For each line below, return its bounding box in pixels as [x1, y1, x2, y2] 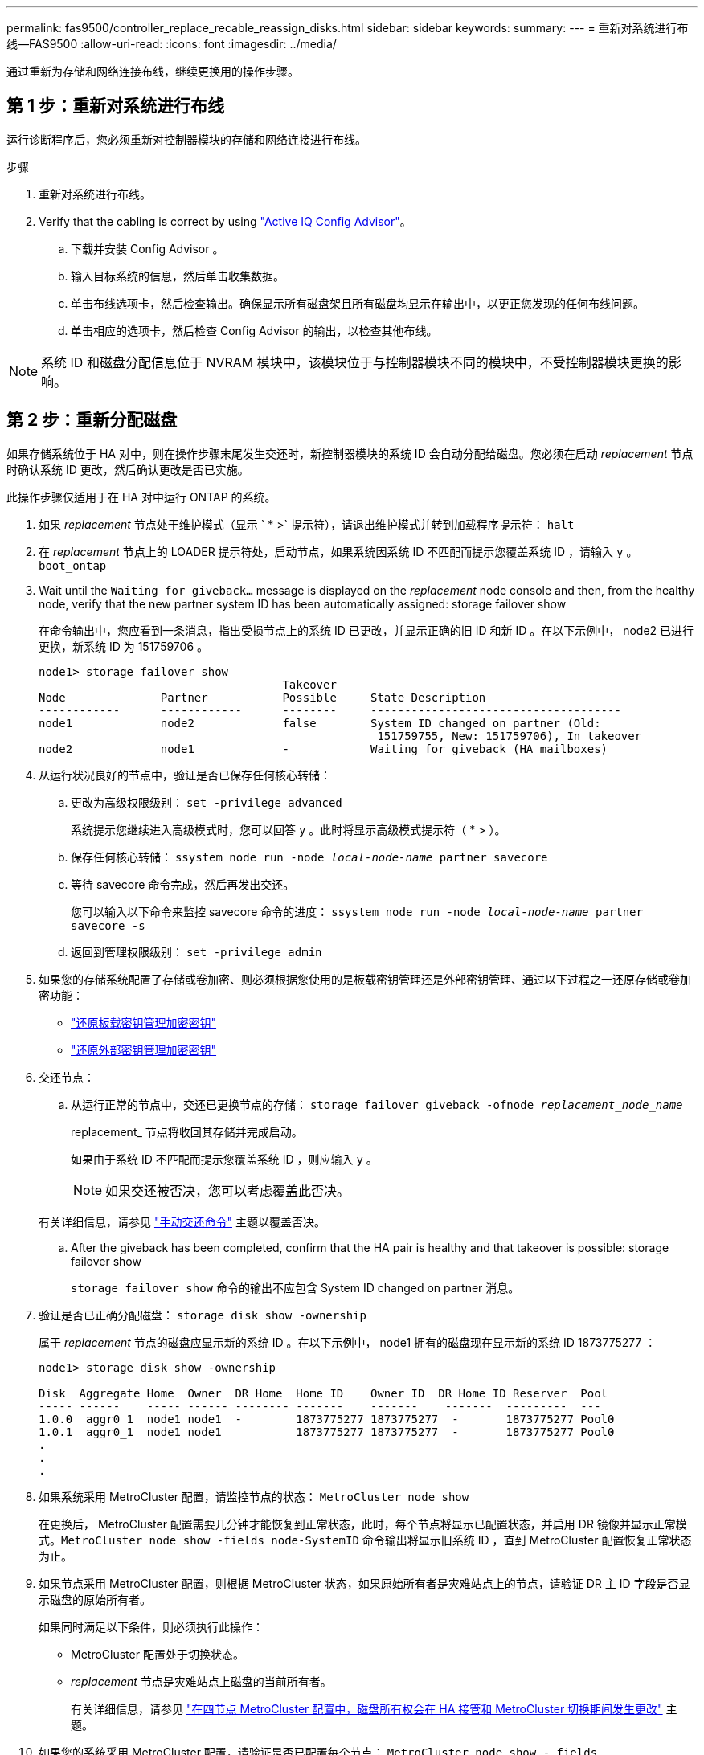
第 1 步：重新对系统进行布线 [6, 96, 224, 117]
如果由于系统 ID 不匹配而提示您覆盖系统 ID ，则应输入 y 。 [71, 1152, 378, 1166]
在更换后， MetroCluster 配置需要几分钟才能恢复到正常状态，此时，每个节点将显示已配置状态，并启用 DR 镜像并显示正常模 [39, 1516, 687, 1531]
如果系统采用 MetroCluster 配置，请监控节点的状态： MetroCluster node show [39, 1489, 469, 1503]
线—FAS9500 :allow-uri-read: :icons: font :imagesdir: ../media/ [6, 37, 337, 51]
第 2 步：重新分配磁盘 [6, 410, 178, 431]
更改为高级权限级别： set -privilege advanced [71, 795, 342, 809]
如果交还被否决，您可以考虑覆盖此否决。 [105, 1182, 350, 1199]
